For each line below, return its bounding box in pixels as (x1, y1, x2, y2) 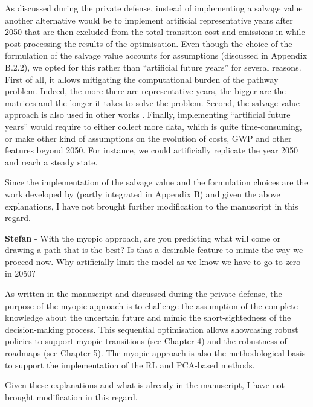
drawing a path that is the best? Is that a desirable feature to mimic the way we (5, 243, 303, 256)
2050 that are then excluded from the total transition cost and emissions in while (5, 25, 305, 38)
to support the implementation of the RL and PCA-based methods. (5, 358, 255, 371)
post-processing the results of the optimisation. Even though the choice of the (5, 37, 292, 50)
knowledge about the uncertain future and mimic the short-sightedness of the (5, 311, 291, 324)
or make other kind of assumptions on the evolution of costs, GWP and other (5, 132, 292, 144)
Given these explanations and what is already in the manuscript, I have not (5, 379, 285, 391)
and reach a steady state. (5, 155, 98, 168)
